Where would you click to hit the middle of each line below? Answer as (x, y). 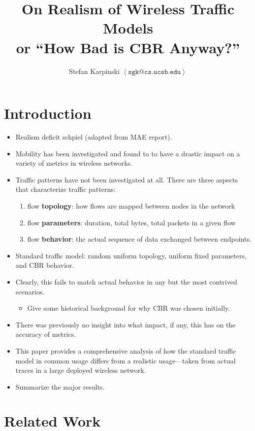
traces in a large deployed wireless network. (81, 370)
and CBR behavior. (45, 265)
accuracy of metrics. (46, 334)
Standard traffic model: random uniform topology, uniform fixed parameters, (131, 255)
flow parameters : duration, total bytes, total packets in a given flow (131, 222)
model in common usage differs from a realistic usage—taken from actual (126, 360)
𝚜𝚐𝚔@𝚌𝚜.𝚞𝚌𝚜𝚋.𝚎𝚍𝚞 (155, 72)
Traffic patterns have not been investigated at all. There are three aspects (127, 179)
